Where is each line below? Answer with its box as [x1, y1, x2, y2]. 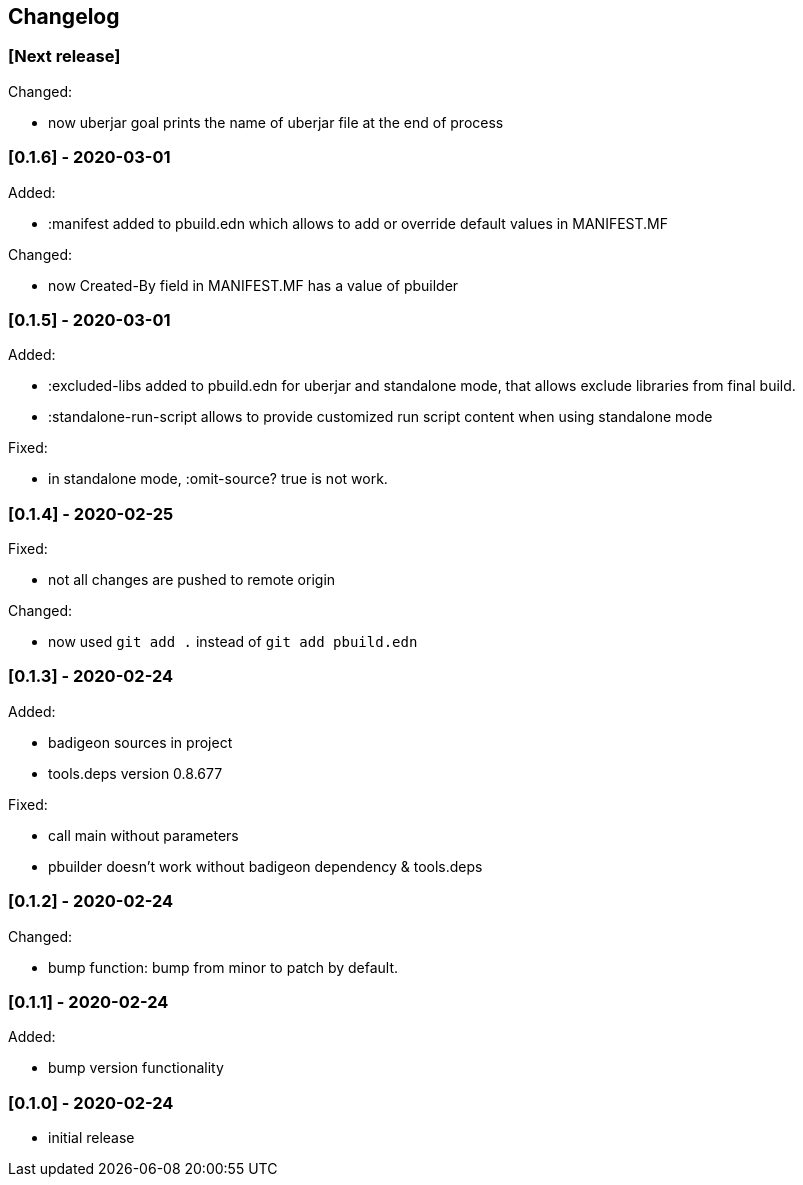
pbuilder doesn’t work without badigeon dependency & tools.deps [48, 857, 483, 875]
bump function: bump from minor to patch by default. [48, 958, 399, 976]
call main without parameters [48, 826, 239, 844]
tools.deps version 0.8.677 [48, 764, 223, 782]
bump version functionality [48, 1059, 224, 1077]
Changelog [8, 4, 120, 29]
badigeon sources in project [48, 733, 233, 751]
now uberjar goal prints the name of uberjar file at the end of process [48, 113, 504, 131]
